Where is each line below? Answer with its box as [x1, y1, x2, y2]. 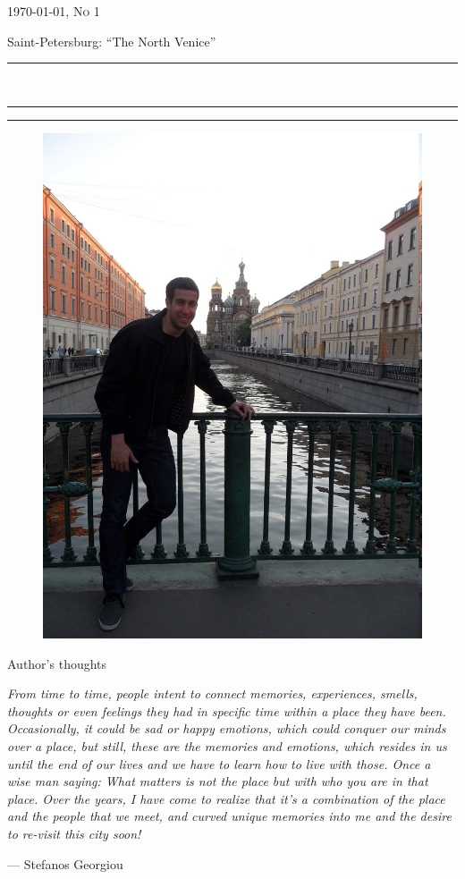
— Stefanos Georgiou [7, 854, 123, 873]
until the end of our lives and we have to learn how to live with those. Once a [7, 754, 431, 773]
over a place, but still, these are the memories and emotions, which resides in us [7, 737, 447, 756]
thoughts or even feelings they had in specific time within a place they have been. [7, 701, 446, 720]
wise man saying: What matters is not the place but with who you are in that [7, 772, 428, 790]
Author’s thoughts [7, 654, 107, 672]
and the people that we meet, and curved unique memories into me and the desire [7, 807, 452, 825]
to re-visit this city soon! [7, 824, 141, 843]
